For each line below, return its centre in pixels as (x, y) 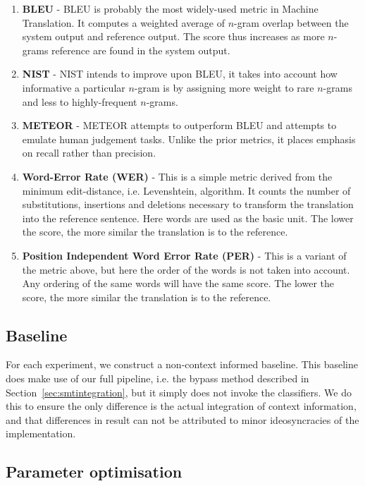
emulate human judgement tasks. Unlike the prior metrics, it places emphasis (189, 139)
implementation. (41, 433)
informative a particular (74, 87)
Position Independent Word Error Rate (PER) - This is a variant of (184, 255)
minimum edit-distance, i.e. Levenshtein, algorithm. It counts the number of (186, 190)
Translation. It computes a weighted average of (124, 22)
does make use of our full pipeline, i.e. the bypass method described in (157, 378)
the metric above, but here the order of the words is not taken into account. (186, 269)
